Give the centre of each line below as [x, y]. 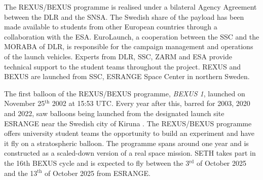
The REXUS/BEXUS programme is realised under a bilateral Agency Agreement [130, 7]
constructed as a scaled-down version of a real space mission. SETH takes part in [130, 153]
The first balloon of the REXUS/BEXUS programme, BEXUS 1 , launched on [125, 93]
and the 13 [21, 173]
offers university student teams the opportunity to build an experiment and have [129, 133]
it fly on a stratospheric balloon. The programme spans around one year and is [126, 143]
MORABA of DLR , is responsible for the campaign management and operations [129, 46]
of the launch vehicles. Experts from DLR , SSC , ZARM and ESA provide [118, 56]
